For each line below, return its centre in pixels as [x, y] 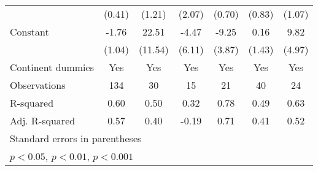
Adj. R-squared [43, 120]
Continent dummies [52, 67]
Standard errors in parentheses [76, 138]
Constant [29, 32]
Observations [38, 85]
